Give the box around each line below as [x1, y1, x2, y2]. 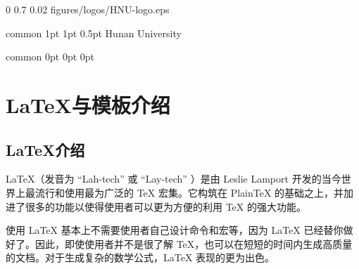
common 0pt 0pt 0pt [6, 49, 95, 64]
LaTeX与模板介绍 [6, 90, 170, 119]
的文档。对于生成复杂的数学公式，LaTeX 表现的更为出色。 [6, 250, 275, 265]
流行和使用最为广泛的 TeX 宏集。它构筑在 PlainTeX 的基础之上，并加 [34, 185, 354, 199]
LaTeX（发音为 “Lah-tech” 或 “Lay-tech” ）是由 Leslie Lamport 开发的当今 [6, 171, 341, 186]
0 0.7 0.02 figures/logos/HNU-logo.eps [6, 2, 170, 16]
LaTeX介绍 [6, 138, 85, 160]
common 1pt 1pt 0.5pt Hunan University [6, 25, 182, 40]
